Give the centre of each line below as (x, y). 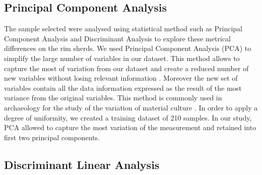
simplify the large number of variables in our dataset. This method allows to (122, 58)
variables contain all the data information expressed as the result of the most (123, 87)
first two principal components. (52, 137)
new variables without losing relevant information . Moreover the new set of (121, 78)
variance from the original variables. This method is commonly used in (113, 98)
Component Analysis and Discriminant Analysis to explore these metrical (117, 38)
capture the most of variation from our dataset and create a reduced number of (126, 68)
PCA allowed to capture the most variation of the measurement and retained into (130, 127)
